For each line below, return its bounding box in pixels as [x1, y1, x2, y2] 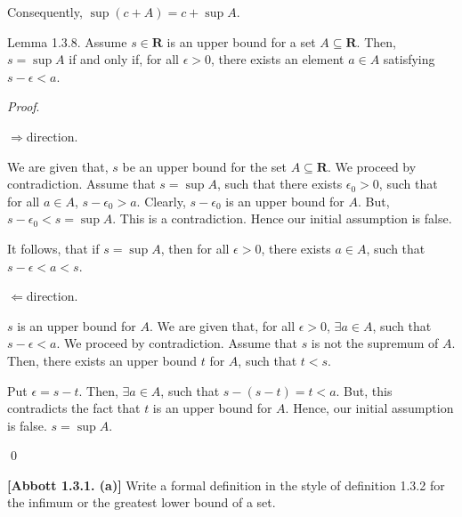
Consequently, [7, 3, 83, 20]
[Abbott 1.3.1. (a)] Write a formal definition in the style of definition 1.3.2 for [7, 475, 445, 494]
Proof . [7, 97, 40, 116]
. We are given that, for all [150, 316, 296, 335]
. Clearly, [136, 191, 186, 210]
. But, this [336, 381, 393, 400]
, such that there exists [216, 174, 343, 193]
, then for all [160, 238, 230, 257]
